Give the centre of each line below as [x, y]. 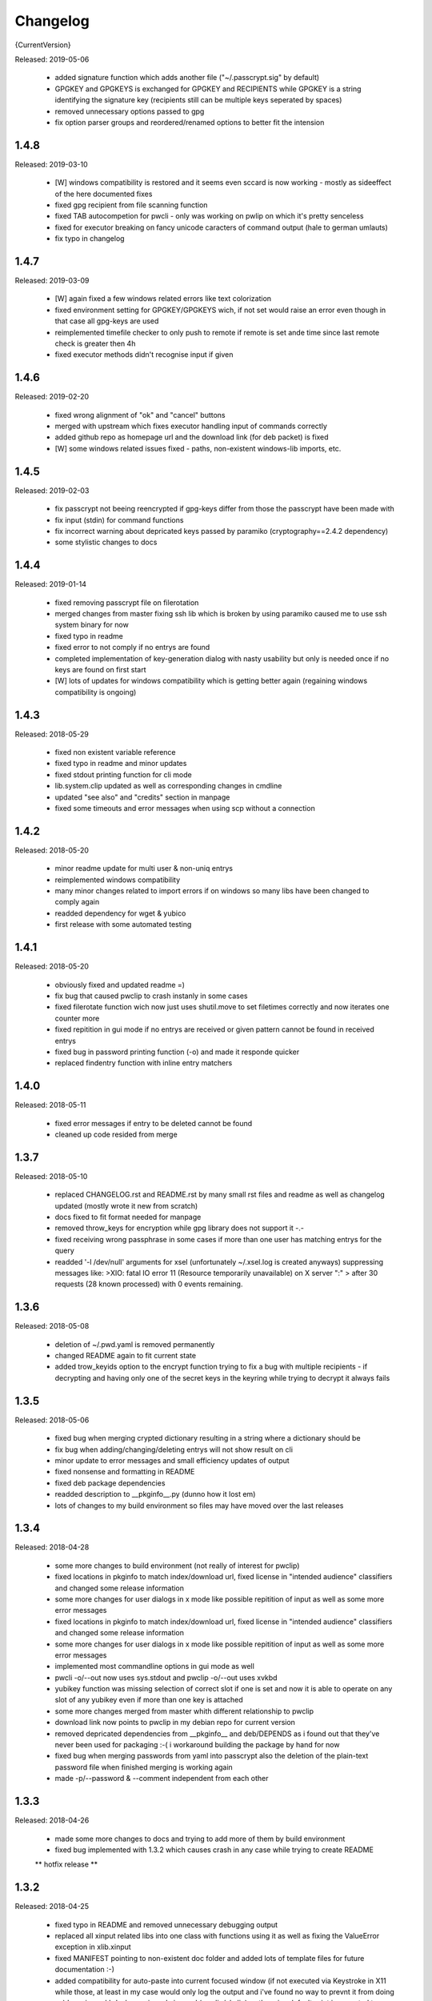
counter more [77, 1018]
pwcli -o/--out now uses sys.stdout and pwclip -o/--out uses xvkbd [166, 1678]
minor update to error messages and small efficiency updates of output [172, 1460]
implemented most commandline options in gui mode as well [155, 1666]
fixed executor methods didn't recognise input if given [144, 355]
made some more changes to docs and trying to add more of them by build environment [200, 1839]
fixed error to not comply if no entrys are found [132, 648]
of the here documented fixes [104, 194]
